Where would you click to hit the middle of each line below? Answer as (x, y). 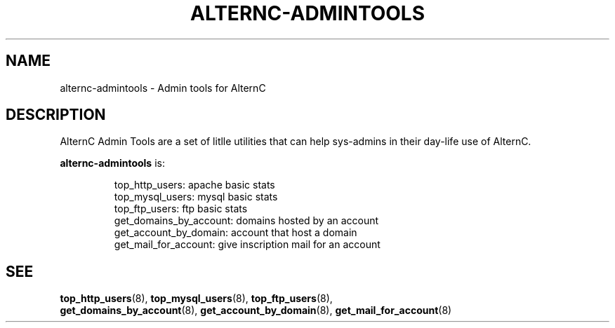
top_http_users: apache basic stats (194, 185)
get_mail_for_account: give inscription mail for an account (247, 245)
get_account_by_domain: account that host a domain (236, 233)
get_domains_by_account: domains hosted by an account (246, 221)
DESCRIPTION (56, 115)
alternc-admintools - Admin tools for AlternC (163, 88)
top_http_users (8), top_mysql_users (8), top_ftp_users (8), (196, 299)
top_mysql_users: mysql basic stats (196, 197)
